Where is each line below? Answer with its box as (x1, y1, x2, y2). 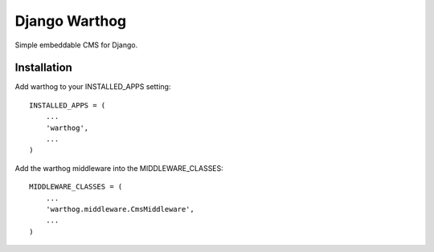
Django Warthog (14, 12, 127, 30)
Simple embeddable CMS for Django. (14, 40, 138, 50)
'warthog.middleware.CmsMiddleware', (45, 205, 194, 213)
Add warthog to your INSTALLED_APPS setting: (14, 82, 171, 91)
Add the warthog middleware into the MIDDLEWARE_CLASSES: (14, 163, 224, 173)
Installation (14, 61, 72, 75)
